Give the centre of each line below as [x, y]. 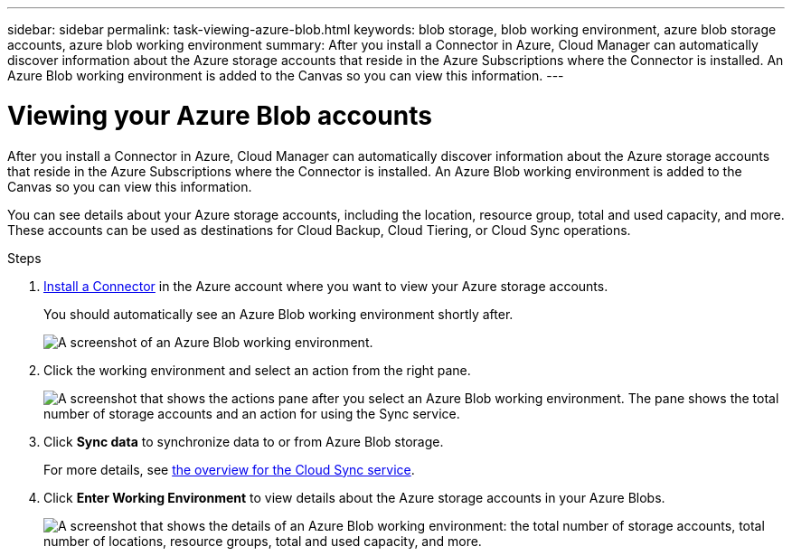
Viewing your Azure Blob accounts [220, 115]
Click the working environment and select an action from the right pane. [257, 370]
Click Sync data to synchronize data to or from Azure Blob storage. [244, 441]
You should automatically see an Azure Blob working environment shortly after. [278, 314]
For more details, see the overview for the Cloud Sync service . [229, 469]
